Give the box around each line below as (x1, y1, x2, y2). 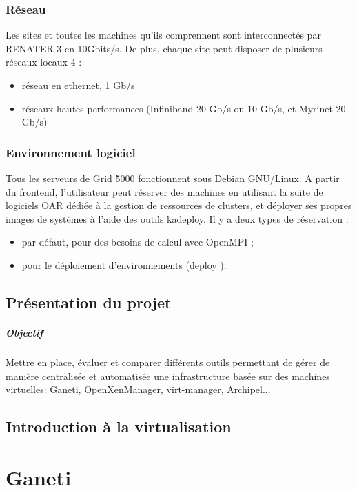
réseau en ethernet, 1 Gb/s (21, 78, 135, 92)
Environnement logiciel (6, 143, 136, 161)
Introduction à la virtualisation (6, 416, 232, 437)
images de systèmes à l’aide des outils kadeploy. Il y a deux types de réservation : (6, 211, 349, 226)
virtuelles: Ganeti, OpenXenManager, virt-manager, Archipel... (6, 382, 271, 397)
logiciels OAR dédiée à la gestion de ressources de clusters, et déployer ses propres (6, 198, 352, 212)
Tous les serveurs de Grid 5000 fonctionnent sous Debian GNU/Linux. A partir (6, 171, 340, 185)
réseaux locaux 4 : (6, 54, 82, 69)
